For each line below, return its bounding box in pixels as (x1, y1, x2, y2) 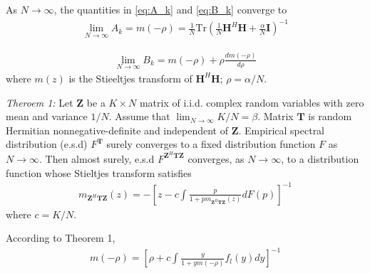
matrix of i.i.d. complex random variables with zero (139, 95, 364, 109)
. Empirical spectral (238, 122, 325, 137)
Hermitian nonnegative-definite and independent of (6, 122, 228, 137)
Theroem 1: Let (6, 95, 73, 109)
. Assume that (108, 109, 170, 124)
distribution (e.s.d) (6, 136, 88, 151)
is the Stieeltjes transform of (68, 70, 192, 85)
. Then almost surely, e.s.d (38, 151, 155, 166)
